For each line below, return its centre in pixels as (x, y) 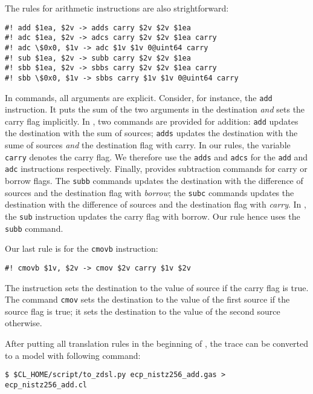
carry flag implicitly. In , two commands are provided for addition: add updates (152, 121)
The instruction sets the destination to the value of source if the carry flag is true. (157, 287)
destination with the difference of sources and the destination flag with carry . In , (156, 204)
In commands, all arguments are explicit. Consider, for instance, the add (139, 97)
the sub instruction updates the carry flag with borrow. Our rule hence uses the (153, 216)
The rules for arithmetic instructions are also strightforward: (117, 8)
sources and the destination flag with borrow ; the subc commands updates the (150, 192)
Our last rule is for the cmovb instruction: (82, 248)
